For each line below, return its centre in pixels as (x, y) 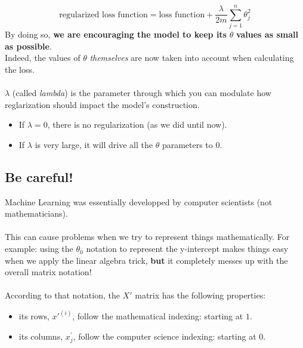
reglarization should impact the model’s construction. (102, 104)
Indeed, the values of (43, 58)
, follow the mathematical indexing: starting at (158, 316)
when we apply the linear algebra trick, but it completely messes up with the (146, 260)
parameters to (187, 144)
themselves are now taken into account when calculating (192, 58)
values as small (267, 34)
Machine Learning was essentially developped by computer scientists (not (139, 201)
